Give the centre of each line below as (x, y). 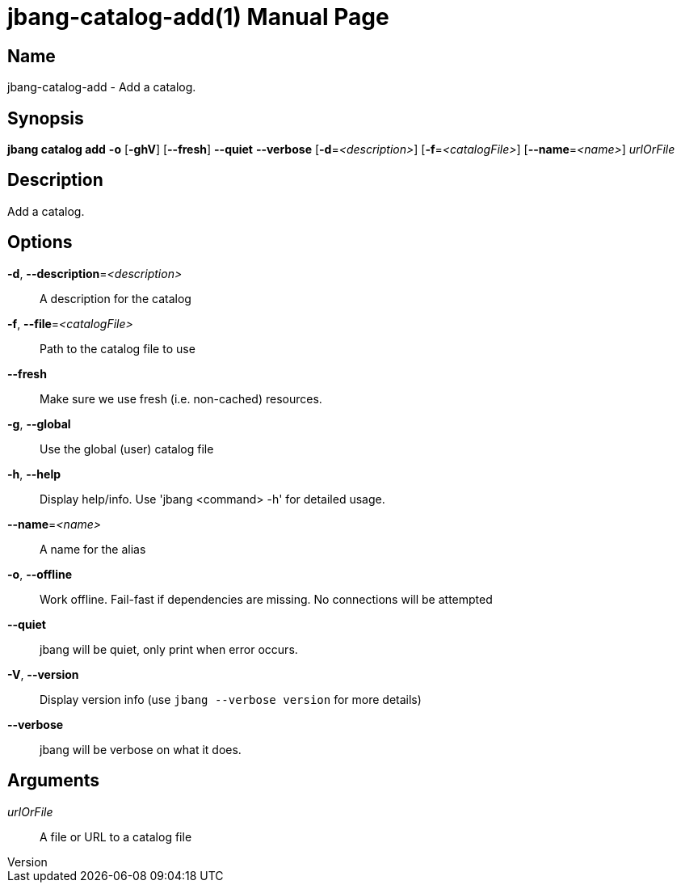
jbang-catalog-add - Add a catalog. (102, 87)
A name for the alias (93, 549)
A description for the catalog (116, 298)
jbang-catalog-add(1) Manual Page (198, 17)
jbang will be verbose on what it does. (141, 749)
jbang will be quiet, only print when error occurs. (169, 649)
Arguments (54, 781)
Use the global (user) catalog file (127, 449)
